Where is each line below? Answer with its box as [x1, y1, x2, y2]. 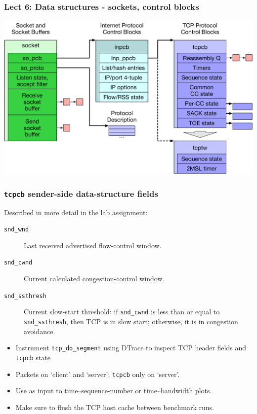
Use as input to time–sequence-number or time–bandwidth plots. [15, 385, 212, 396]
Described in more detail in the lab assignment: [4, 207, 148, 217]
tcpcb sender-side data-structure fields [4, 187, 158, 199]
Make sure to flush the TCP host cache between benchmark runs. [15, 402, 214, 412]
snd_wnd [4, 226, 29, 233]
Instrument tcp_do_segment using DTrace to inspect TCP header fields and [15, 342, 247, 353]
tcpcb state [15, 352, 50, 362]
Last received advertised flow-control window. [24, 240, 162, 250]
